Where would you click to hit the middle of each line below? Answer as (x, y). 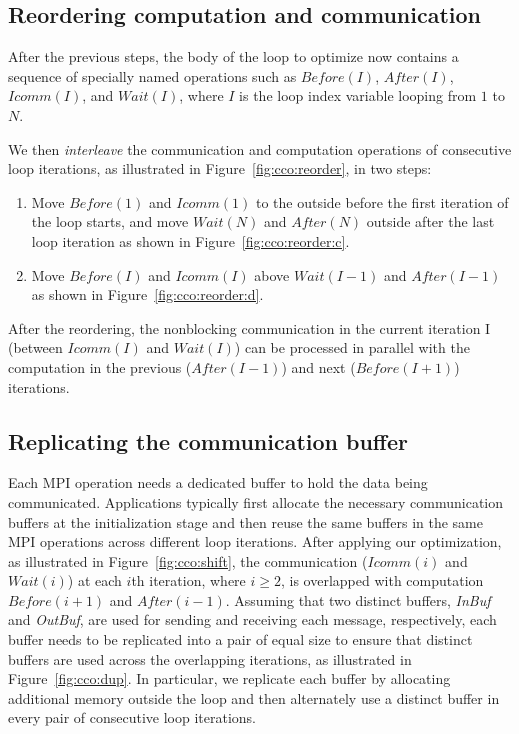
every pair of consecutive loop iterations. (132, 717)
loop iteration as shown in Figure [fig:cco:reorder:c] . (190, 240)
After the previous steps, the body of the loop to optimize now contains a (233, 56)
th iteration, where (188, 580)
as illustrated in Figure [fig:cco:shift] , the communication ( (188, 560)
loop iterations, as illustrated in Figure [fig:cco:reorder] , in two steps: (220, 168)
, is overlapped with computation (382, 580)
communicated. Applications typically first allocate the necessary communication (256, 501)
